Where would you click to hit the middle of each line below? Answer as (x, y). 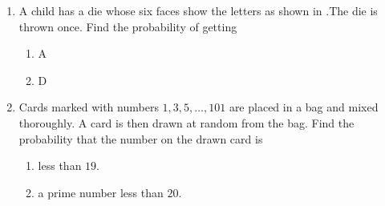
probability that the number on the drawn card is (141, 138)
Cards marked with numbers (89, 107)
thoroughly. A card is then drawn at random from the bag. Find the (186, 122)
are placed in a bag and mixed (304, 107)
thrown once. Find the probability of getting (128, 26)
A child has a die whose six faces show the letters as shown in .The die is (198, 10)
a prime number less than (101, 192)
